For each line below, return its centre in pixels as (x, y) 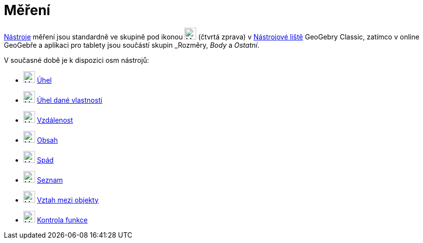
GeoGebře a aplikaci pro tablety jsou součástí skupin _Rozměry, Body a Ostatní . (132, 45)
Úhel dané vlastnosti (70, 100)
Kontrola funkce (62, 220)
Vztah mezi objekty (68, 200)
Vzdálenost (55, 120)
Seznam (50, 180)
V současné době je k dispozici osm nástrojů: (76, 60)
